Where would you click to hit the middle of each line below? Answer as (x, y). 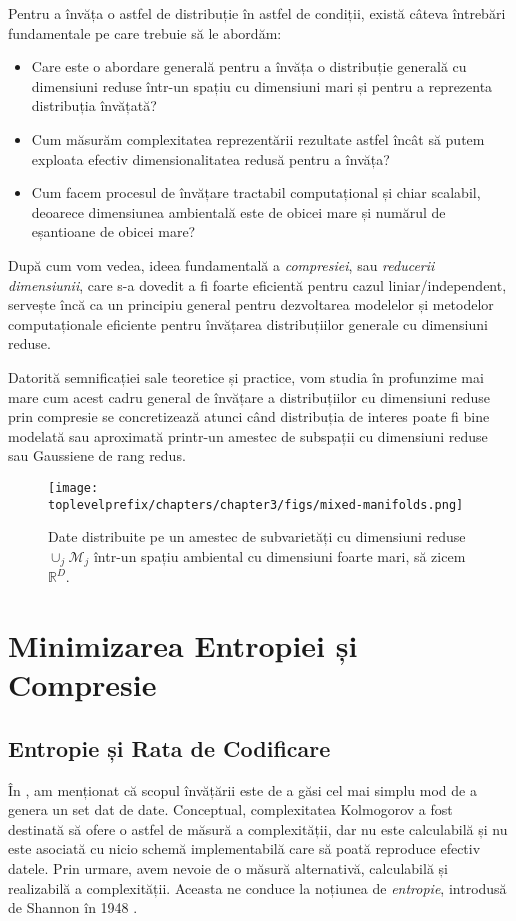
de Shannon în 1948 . (73, 907)
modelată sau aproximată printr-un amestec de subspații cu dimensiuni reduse (248, 435)
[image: (73, 487)
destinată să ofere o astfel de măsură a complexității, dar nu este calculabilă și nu (258, 828)
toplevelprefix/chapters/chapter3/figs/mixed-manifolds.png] (256, 504)
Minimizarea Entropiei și (183, 645)
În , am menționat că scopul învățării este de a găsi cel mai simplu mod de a (242, 789)
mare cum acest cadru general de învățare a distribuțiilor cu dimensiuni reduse (249, 396)
